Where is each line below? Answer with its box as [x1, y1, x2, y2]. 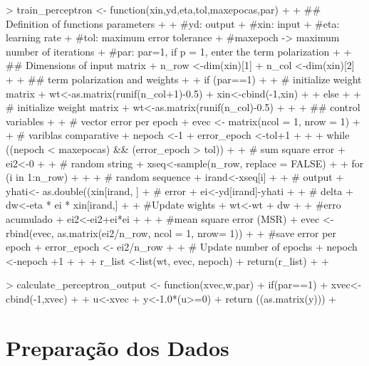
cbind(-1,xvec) [6, 291, 68, 305]
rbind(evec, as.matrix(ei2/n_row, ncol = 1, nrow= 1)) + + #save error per [6, 225, 337, 240]
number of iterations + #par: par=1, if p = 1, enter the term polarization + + [6, 43, 352, 58]
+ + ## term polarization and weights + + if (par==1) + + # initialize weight [6, 71, 362, 86]
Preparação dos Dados [6, 333, 229, 362]
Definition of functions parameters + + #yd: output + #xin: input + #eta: [6, 16, 340, 31]
